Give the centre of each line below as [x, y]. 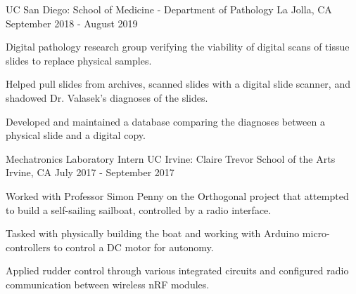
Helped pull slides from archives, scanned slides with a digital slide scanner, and [178, 84]
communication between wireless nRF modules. [108, 284]
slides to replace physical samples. [79, 60]
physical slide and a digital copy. [76, 135]
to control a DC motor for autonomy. [134, 247]
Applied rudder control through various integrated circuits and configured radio [177, 270]
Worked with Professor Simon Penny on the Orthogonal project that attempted [177, 195]
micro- [316, 233]
